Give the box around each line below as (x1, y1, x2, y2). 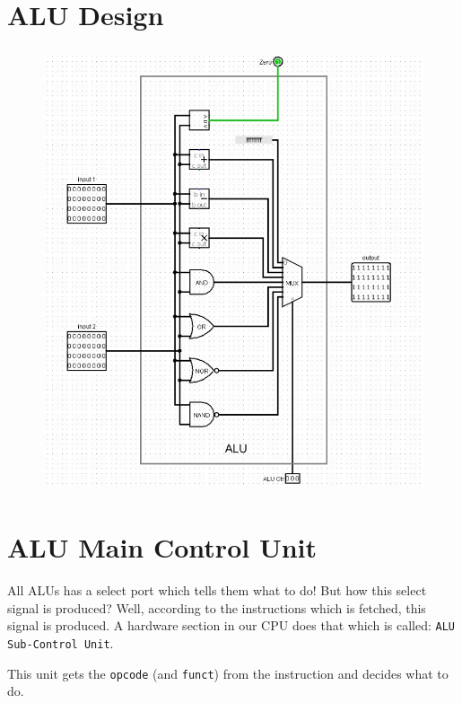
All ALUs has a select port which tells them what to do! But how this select (7, 581, 427, 600)
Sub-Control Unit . (7, 634, 114, 653)
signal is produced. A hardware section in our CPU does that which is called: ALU (7, 616, 455, 635)
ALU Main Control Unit (7, 529, 318, 566)
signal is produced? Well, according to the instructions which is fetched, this (7, 598, 426, 617)
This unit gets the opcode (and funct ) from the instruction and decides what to (7, 663, 449, 682)
